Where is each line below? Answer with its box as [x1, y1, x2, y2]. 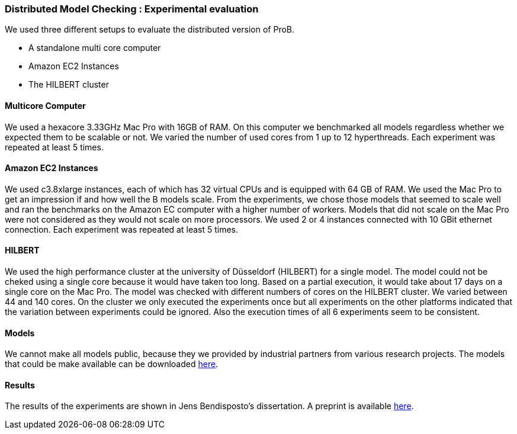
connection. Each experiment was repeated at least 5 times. [5, 224, 239, 234]
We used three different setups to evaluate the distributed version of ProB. [5, 24, 295, 35]
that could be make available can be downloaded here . [5, 359, 219, 369]
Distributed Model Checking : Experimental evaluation [5, 3, 259, 15]
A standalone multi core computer [28, 43, 161, 53]
